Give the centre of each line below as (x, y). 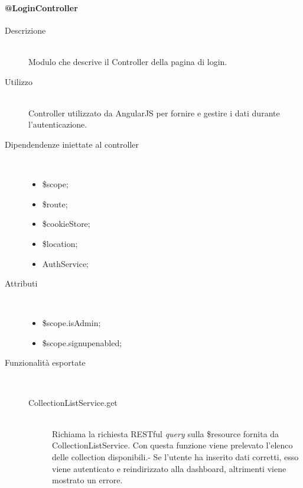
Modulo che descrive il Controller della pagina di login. (128, 61)
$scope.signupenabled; (82, 342)
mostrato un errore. (87, 480)
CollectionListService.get (73, 402)
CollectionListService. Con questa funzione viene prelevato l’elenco (172, 445)
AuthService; (66, 263)
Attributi (21, 283)
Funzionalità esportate (45, 362)
